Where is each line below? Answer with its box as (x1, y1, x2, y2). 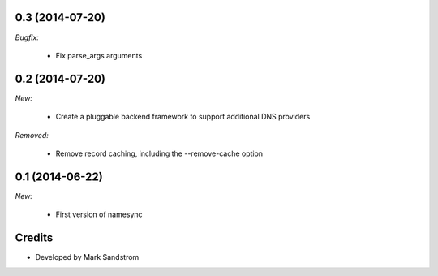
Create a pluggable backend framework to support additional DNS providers (55, 112, 311, 122)
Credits (15, 231, 54, 245)
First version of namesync (55, 209, 143, 219)
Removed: (15, 130, 49, 140)
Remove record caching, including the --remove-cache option (55, 149, 264, 158)
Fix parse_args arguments (55, 50, 143, 60)
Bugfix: (15, 32, 40, 42)
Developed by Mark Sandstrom (35, 252, 140, 262)
